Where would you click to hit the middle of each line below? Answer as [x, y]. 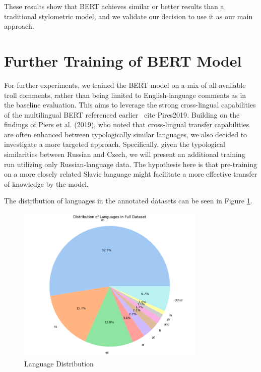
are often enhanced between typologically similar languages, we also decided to [126, 134]
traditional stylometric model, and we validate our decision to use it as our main [128, 16]
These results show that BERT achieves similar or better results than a [114, 6]
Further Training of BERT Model [123, 60]
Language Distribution [59, 363]
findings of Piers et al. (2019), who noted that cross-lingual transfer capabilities [127, 124]
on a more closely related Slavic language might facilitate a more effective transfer [131, 174]
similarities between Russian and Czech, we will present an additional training [125, 154]
